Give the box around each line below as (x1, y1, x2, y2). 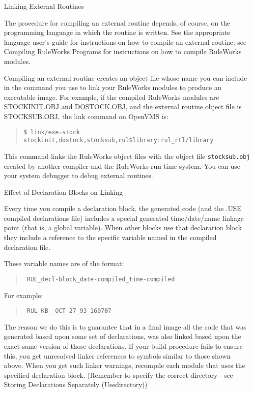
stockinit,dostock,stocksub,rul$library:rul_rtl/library (23, 137, 214, 144)
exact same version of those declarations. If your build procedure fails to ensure (4, 340, 243, 351)
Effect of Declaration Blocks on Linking (4, 186, 123, 197)
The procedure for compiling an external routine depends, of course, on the (4, 17, 230, 28)
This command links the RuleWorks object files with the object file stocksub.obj (4, 151, 250, 161)
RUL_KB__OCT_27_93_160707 (27, 307, 112, 315)
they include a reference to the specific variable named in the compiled (4, 232, 217, 242)
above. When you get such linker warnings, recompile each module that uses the (4, 360, 245, 370)
